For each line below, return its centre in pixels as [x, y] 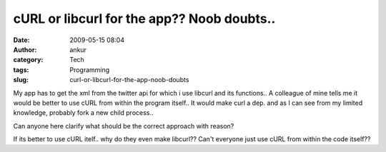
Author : [25, 49]
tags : [21, 70]
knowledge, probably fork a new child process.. [83, 113]
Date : [21, 40]
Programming [90, 70]
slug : [21, 80]
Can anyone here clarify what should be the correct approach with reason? [124, 126]
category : [28, 60]
